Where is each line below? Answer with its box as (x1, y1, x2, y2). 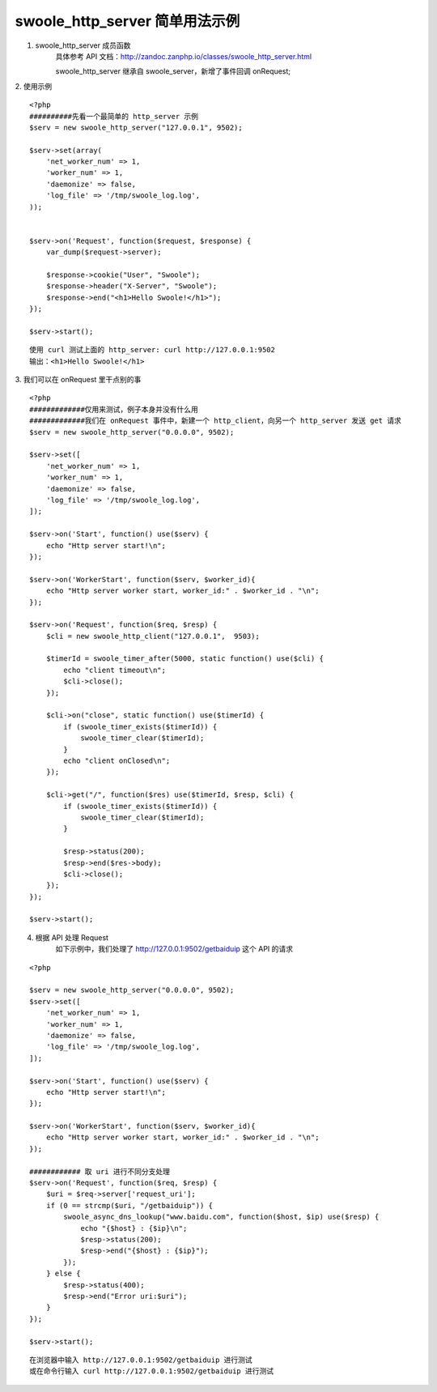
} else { (45, 1269, 81, 1279)
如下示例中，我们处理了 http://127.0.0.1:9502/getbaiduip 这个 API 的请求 (55, 944, 294, 954)
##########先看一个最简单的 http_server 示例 (29, 112, 198, 121)
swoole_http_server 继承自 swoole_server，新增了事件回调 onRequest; (55, 66, 291, 76)
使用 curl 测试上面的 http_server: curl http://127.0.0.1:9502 (29, 345, 275, 355)
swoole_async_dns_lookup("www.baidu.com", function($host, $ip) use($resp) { (63, 1212, 380, 1222)
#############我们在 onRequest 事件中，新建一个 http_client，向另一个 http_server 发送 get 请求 (29, 416, 402, 425)
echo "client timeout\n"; (63, 665, 166, 675)
